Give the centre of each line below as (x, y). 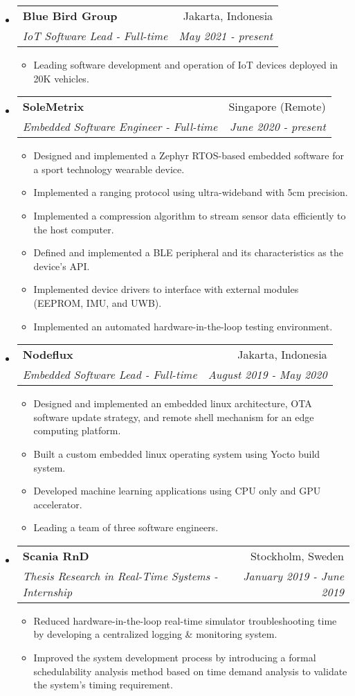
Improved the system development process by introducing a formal (175, 658)
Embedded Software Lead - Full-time (110, 375)
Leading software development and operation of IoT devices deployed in (186, 64)
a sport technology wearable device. (109, 169)
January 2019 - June (293, 575)
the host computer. (74, 229)
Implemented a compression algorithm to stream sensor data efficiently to (190, 215)
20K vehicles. (61, 78)
